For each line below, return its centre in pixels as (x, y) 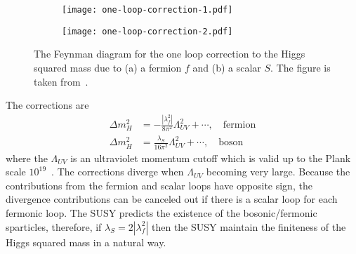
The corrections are (47, 105)
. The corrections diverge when (118, 172)
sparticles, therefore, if (54, 226)
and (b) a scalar (227, 67)
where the (27, 158)
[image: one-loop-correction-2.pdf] (147, 31)
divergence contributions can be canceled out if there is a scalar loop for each (172, 199)
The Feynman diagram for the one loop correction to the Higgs (170, 54)
